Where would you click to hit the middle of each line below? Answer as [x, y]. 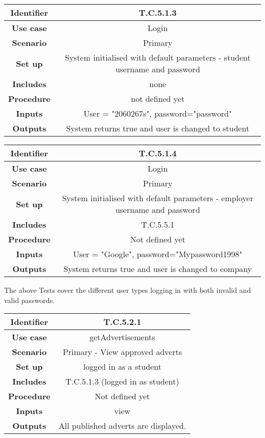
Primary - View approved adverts [122, 352]
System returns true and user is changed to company [158, 269]
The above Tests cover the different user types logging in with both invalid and [128, 290]
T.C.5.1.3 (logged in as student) [122, 381]
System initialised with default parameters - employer [157, 198]
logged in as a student [122, 367]
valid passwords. [30, 300]
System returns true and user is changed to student [158, 128]
